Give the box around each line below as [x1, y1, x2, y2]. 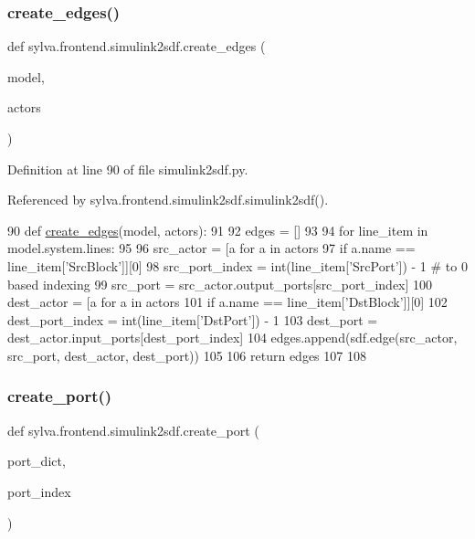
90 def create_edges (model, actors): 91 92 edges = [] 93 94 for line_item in [7, 220, 428, 239]
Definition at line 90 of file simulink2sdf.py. [7, 159, 248, 178]
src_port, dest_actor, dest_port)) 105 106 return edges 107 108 [7, 345, 366, 365]
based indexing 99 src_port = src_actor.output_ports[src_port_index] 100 [7, 274, 433, 293]
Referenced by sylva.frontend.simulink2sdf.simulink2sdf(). [7, 190, 329, 209]
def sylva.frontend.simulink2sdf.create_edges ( [7, 37, 266, 56]
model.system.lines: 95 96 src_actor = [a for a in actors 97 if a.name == [7, 238, 416, 258]
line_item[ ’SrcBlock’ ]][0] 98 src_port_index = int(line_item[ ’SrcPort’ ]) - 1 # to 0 [7, 256, 468, 275]
